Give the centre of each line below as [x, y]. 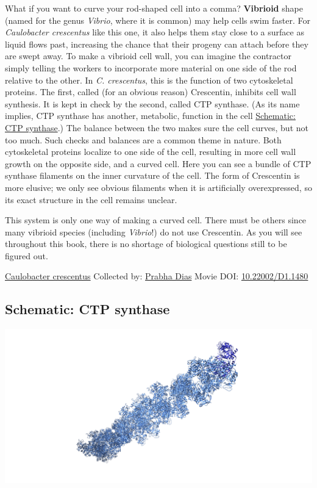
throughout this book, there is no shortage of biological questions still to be [146, 244]
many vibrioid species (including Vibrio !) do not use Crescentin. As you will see [154, 231]
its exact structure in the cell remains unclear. [91, 199]
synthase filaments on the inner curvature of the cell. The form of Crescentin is [152, 175]
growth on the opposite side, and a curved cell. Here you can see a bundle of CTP [158, 163]
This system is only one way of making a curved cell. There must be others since [156, 220]
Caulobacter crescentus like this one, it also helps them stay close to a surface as [155, 32]
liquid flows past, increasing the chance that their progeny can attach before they [157, 44]
